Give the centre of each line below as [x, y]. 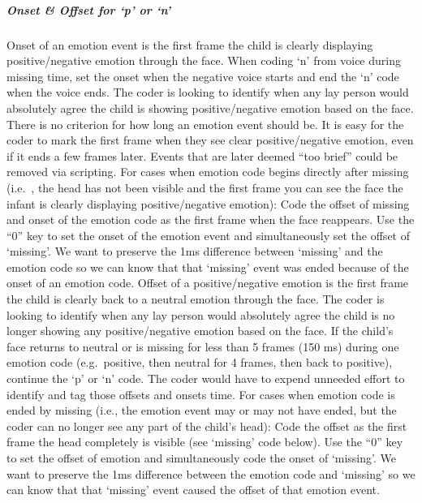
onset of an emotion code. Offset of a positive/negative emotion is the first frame [208, 283]
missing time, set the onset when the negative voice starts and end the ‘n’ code [203, 76]
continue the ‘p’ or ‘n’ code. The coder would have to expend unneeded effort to [206, 378]
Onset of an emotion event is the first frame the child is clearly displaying [190, 44]
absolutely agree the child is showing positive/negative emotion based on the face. [210, 107]
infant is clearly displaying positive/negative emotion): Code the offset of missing [208, 203]
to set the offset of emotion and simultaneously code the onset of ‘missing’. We [201, 458]
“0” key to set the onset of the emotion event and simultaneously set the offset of [208, 235]
